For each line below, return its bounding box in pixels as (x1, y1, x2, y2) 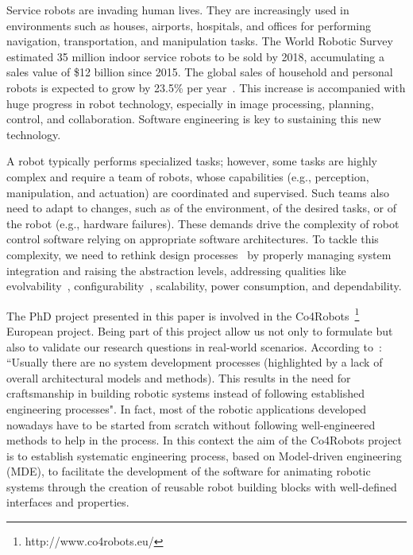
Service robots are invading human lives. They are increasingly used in (6, 2, 349, 17)
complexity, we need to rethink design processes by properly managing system (6, 246, 392, 262)
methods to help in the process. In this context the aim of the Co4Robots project (6, 432, 403, 448)
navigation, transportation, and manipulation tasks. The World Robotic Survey (6, 33, 393, 49)
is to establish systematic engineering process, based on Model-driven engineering (6, 447, 402, 464)
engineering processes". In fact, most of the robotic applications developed (6, 400, 366, 417)
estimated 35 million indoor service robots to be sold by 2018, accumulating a (6, 48, 385, 64)
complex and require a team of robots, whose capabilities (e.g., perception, (6, 168, 369, 184)
